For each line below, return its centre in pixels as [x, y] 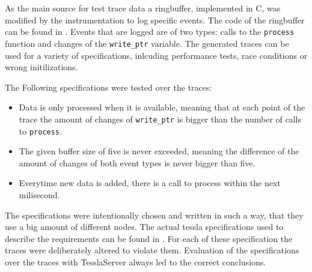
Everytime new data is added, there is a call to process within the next [150, 183]
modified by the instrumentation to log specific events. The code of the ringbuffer [155, 20]
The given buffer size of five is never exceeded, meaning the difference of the [159, 151]
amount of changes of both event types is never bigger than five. [137, 162]
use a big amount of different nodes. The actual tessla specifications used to [144, 227]
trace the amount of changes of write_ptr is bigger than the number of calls [160, 119]
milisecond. [39, 194]
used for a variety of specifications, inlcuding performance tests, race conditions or [156, 55]
